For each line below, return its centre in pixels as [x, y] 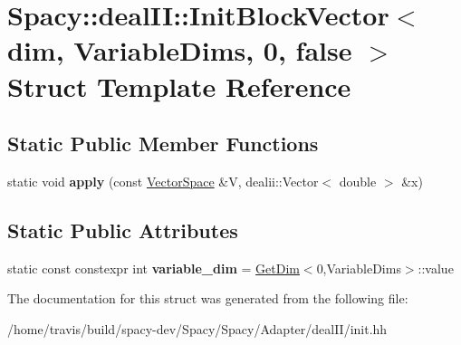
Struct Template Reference [179, 86]
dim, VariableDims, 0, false [180, 50]
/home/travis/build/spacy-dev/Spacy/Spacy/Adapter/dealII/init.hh [197, 328]
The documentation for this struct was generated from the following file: [208, 298]
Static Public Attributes [123, 230]
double [358, 181]
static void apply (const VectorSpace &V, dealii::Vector [163, 181]
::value [436, 268]
